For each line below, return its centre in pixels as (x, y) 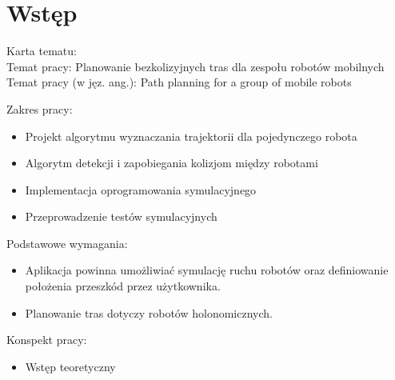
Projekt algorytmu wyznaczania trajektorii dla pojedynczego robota (191, 136)
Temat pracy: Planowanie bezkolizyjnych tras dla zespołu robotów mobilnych (196, 66)
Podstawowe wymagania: (67, 243)
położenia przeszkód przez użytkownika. (123, 286)
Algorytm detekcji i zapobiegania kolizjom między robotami (172, 163)
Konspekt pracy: (47, 340)
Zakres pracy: (40, 108)
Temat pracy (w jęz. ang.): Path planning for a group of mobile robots (179, 82)
